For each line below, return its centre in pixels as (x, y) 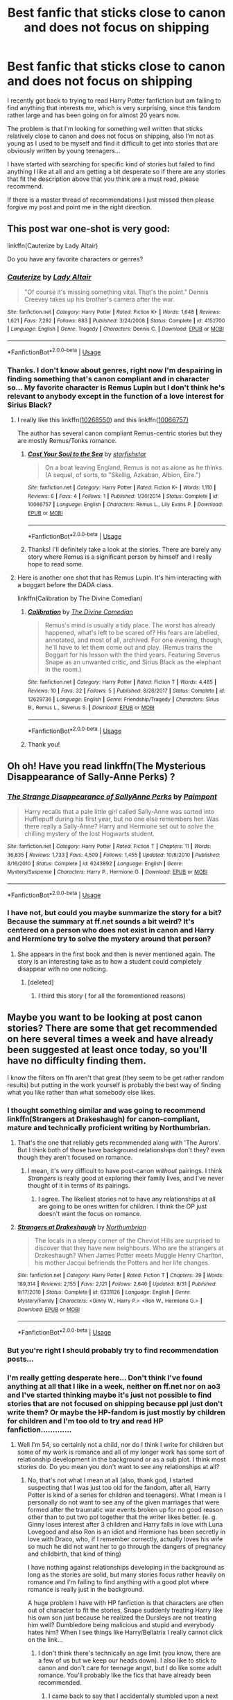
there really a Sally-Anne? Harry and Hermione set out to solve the (119, 826)
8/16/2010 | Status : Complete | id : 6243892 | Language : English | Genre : (95, 864)
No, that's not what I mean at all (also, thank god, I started (110, 1480)
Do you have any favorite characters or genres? (75, 259)
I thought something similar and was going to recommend (106, 1110)
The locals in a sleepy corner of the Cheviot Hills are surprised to (127, 1240)
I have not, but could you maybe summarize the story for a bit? (114, 913)
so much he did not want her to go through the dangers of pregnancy (127, 1547)
